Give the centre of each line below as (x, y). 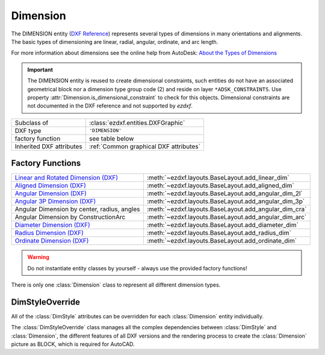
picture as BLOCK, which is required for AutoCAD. (73, 344)
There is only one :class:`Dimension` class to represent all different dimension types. (116, 285)
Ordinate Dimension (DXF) (52, 241)
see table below (111, 138)
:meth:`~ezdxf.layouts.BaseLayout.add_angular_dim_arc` (227, 217)
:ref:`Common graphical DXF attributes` (145, 146)
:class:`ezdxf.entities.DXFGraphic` (137, 123)
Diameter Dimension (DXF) (52, 225)
